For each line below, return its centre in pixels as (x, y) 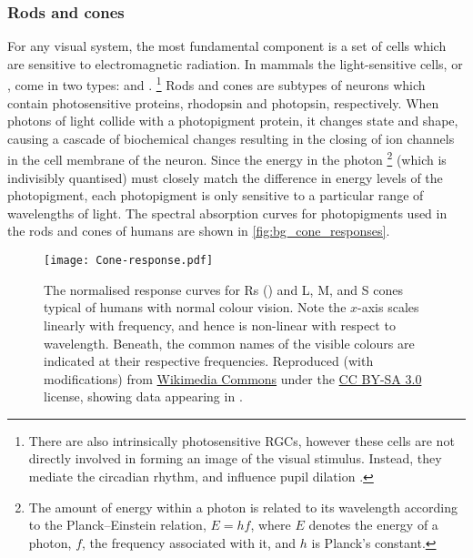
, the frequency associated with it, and (189, 542)
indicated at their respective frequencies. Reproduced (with (209, 361)
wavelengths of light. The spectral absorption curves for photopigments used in (227, 213)
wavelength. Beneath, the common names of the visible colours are (229, 343)
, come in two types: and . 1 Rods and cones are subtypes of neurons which (216, 84)
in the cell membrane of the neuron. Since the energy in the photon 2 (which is (227, 158)
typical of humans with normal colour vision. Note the (195, 307)
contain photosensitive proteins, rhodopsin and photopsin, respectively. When (223, 102)
